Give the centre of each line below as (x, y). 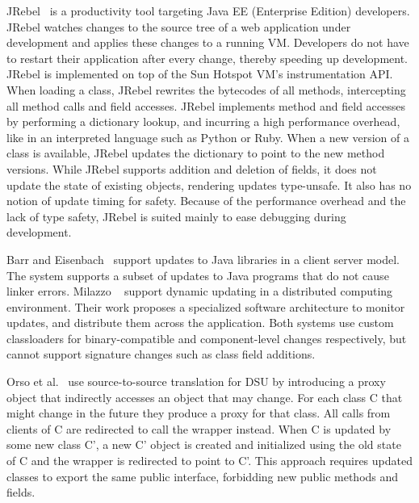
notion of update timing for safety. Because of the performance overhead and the (206, 201)
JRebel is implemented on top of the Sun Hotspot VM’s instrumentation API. (200, 74)
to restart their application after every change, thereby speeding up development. (207, 58)
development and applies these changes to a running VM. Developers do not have (208, 42)
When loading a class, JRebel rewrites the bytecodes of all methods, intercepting (206, 89)
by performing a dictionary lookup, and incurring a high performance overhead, (203, 122)
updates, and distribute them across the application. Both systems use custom (200, 323)
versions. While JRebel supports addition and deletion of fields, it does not (192, 168)
